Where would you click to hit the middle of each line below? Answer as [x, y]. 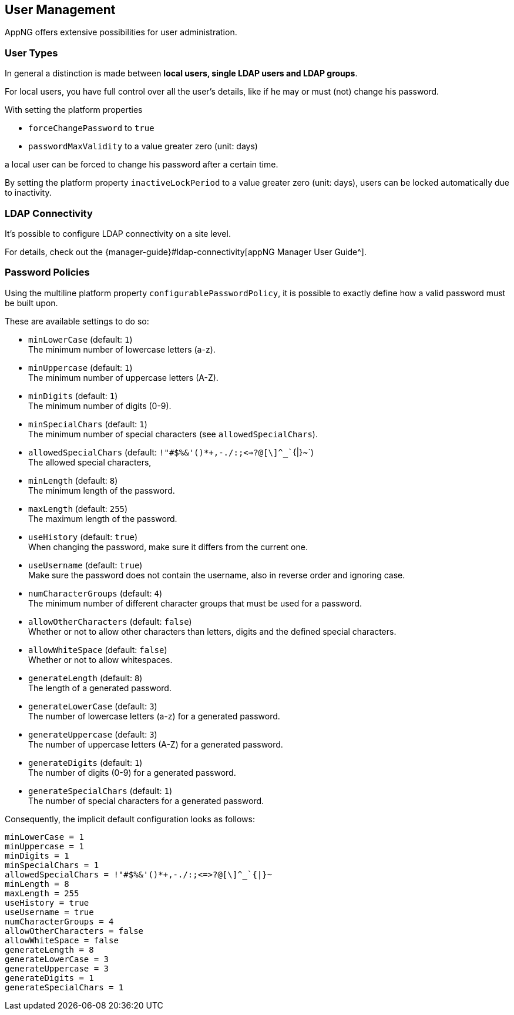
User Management [60, 10]
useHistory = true [47, 902]
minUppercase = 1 [44, 846]
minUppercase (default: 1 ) [80, 367]
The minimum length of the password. [102, 490]
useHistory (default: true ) [83, 537]
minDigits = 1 [37, 855]
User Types [31, 53]
